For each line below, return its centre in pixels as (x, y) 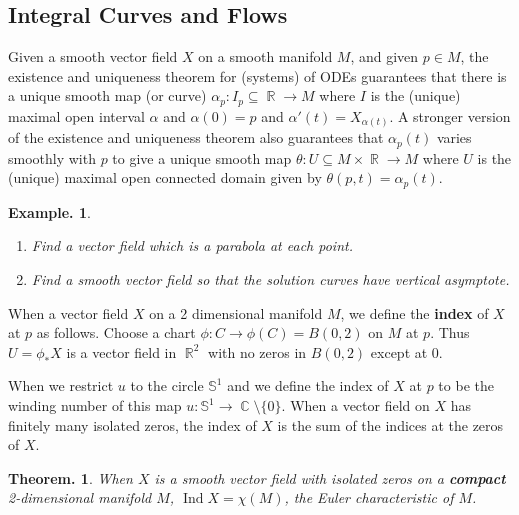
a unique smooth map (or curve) (107, 95)
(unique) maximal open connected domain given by (165, 177)
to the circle (167, 385)
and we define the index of (308, 385)
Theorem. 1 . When (70, 477)
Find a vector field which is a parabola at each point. (192, 245)
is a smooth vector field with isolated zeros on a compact (330, 477)
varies (454, 137)
